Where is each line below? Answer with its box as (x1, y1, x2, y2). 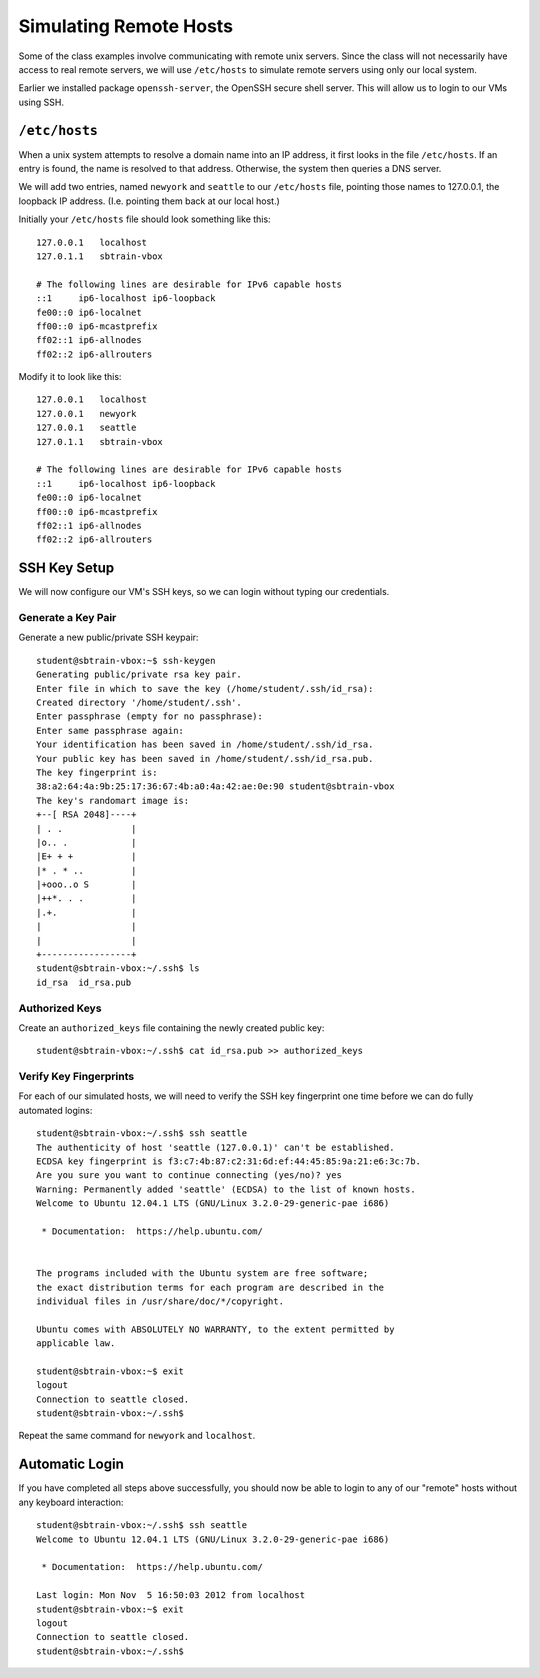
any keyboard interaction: (18, 1496, 124, 1508)
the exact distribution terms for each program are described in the (36, 1281, 385, 1293)
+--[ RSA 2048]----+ (36, 809, 137, 820)
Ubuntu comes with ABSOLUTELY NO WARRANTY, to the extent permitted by (36, 1323, 395, 1335)
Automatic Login (18, 1456, 124, 1473)
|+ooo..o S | (36, 879, 137, 890)
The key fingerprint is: (36, 766, 158, 778)
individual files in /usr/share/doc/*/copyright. (36, 1295, 285, 1307)
